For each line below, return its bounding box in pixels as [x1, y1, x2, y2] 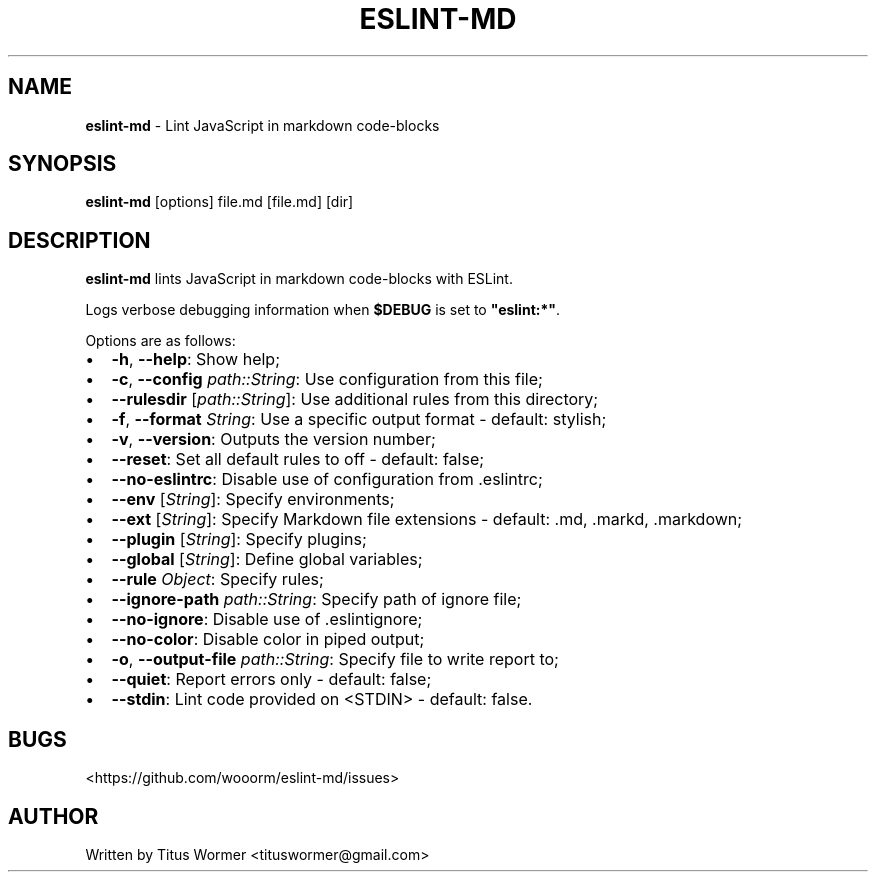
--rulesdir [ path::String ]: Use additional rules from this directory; [111, 389, 599, 410]
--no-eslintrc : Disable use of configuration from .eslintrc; [111, 469, 543, 490]
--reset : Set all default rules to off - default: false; [111, 449, 485, 470]
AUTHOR [8, 803, 99, 829]
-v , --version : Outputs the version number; [111, 429, 436, 450]
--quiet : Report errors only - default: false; [111, 669, 432, 690]
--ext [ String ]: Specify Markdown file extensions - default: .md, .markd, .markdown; [111, 509, 743, 530]
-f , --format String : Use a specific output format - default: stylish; [111, 409, 607, 430]
